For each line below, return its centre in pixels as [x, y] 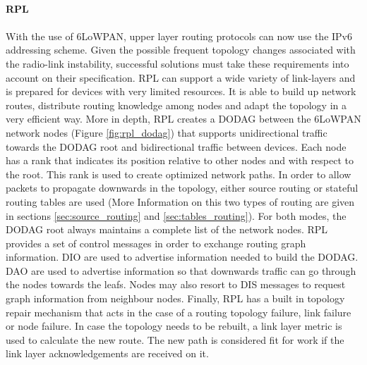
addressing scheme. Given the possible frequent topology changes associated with [181, 50]
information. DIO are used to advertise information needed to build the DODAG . [182, 257]
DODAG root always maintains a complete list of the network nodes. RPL [167, 229]
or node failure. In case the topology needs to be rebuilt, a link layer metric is [174, 326]
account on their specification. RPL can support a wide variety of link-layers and [181, 77]
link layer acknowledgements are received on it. [107, 353]
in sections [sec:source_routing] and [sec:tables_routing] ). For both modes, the [176, 215]
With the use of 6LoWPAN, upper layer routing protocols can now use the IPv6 [179, 36]
